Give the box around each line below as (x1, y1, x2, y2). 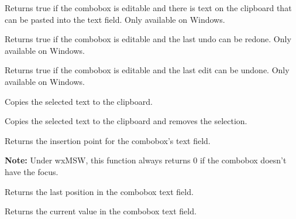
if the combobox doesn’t (199, 154, 287, 166)
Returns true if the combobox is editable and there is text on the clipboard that (5, 2, 292, 13)
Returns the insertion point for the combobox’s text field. (5, 134, 211, 146)
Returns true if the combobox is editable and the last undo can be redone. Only (5, 33, 291, 45)
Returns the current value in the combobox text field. (5, 205, 197, 217)
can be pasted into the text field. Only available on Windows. (5, 13, 225, 25)
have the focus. (5, 165, 58, 177)
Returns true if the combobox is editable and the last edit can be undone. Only (5, 64, 290, 76)
